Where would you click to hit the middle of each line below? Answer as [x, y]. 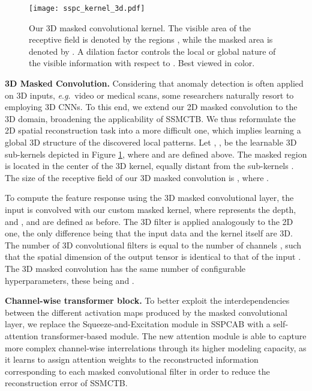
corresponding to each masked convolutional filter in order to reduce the [137, 371]
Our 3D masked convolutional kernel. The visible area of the [140, 27]
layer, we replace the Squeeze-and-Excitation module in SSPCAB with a [138, 324]
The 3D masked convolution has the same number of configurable [125, 268]
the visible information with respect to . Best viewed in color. [142, 63]
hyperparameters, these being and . [70, 280]
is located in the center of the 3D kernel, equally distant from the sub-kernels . [149, 166]
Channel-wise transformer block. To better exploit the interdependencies [147, 300]
